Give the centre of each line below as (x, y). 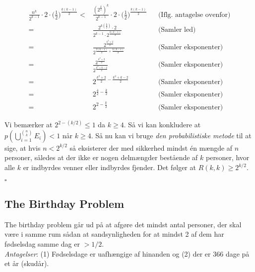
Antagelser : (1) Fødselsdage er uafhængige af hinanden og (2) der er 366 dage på (127, 253)
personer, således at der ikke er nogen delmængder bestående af (101, 157)
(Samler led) (177, 30)
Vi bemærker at (29, 125)
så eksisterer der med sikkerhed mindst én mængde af (151, 147)
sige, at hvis (23, 147)
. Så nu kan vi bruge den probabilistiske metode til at (171, 135)
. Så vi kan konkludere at (162, 125)
